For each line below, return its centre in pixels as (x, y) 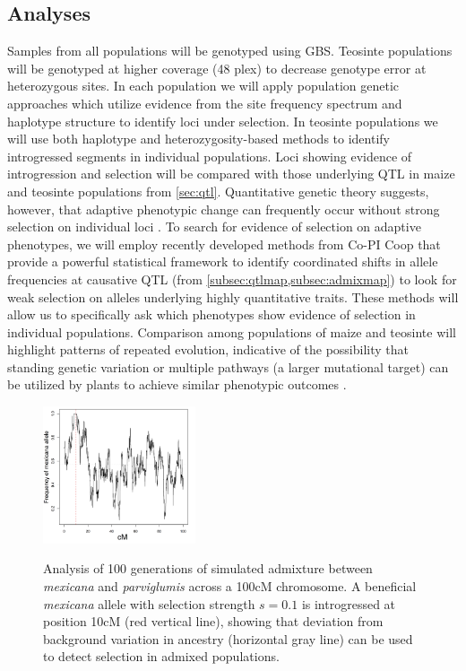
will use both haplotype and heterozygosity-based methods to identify (198, 139)
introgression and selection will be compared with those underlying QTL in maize (231, 174)
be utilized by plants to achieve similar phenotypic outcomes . (177, 384)
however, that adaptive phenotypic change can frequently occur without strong (224, 209)
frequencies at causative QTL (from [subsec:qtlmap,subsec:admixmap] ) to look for (232, 279)
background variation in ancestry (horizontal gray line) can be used (228, 638)
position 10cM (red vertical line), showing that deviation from (213, 621)
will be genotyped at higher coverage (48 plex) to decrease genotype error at (217, 68)
